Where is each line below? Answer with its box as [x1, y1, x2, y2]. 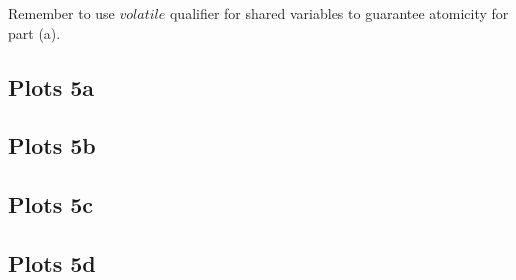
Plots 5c [8, 189, 94, 220]
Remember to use [8, 3, 115, 23]
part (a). [8, 22, 61, 43]
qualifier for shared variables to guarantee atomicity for [169, 3, 509, 23]
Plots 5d [8, 247, 96, 278]
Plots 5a [8, 71, 95, 102]
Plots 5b [8, 130, 96, 161]
